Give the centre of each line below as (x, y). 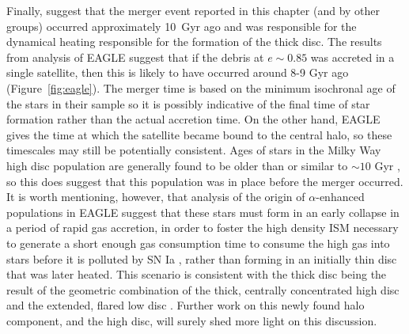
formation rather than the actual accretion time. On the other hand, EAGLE (193, 119)
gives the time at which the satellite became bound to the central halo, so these (199, 134)
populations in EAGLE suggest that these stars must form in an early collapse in (203, 212)
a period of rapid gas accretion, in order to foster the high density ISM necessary (203, 228)
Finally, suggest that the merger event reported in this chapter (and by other (193, 10)
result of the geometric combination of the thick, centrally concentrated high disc (203, 289)
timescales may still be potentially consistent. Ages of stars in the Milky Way (194, 150)
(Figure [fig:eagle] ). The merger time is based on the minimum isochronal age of (201, 87)
